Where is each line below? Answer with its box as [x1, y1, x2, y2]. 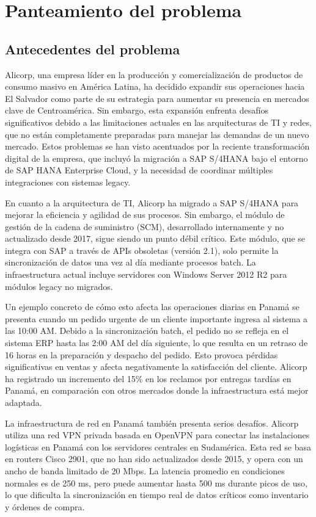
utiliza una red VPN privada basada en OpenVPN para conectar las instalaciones [5, 428, 310, 441]
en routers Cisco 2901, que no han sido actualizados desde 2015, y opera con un [5, 452, 303, 465]
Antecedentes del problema [5, 39, 180, 58]
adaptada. [5, 396, 42, 409]
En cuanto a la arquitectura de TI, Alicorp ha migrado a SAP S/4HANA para [5, 196, 299, 209]
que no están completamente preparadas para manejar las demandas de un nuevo [5, 128, 309, 140]
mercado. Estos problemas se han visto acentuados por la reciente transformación [5, 140, 310, 153]
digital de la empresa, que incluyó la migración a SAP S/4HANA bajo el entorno [5, 151, 308, 164]
